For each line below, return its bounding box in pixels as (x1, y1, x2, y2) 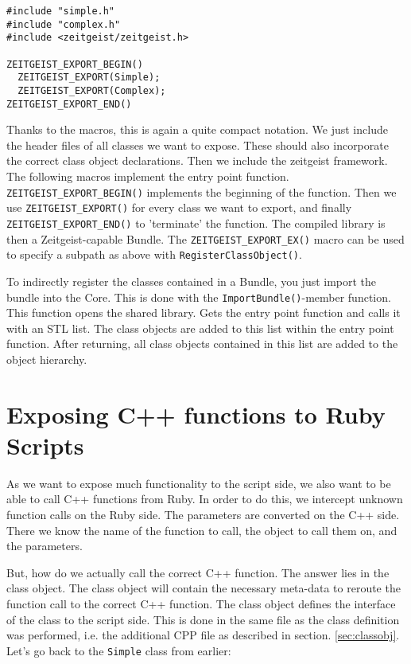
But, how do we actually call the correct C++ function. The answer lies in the (6, 564, 390, 580)
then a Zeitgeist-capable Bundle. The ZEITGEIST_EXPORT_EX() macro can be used (6, 230, 405, 247)
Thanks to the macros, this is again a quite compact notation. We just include (6, 121, 388, 138)
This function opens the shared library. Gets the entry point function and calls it (6, 304, 401, 321)
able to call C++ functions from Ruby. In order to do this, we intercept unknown (6, 490, 403, 507)
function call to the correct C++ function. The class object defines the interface (6, 596, 396, 611)
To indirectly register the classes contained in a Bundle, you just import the (6, 272, 377, 289)
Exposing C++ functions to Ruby (6, 397, 386, 430)
